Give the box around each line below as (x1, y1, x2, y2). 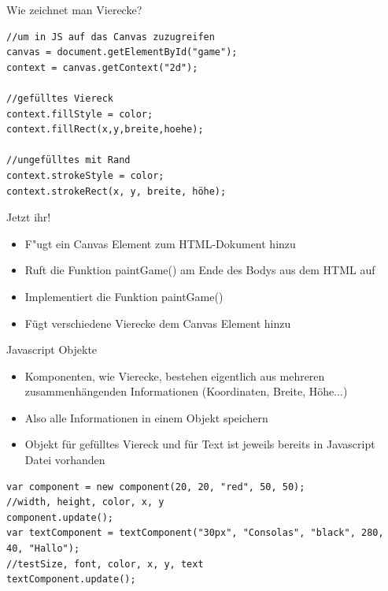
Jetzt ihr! (6, 209, 51, 225)
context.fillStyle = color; (6, 108, 153, 120)
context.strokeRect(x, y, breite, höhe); (6, 185, 227, 197)
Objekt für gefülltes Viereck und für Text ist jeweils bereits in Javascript (24, 436, 375, 452)
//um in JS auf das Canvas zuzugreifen (6, 31, 215, 43)
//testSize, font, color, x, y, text (6, 558, 204, 570)
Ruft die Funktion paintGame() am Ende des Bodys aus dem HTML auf (24, 262, 375, 278)
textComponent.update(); (6, 574, 136, 585)
